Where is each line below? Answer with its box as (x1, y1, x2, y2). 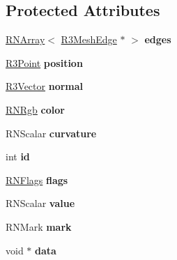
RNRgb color (6, 102, 65, 116)
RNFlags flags (6, 172, 68, 187)
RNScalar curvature (6, 125, 97, 140)
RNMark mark (6, 219, 72, 234)
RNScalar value (6, 196, 75, 211)
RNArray (6, 32, 45, 47)
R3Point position (6, 55, 83, 70)
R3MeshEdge (61, 32, 117, 47)
